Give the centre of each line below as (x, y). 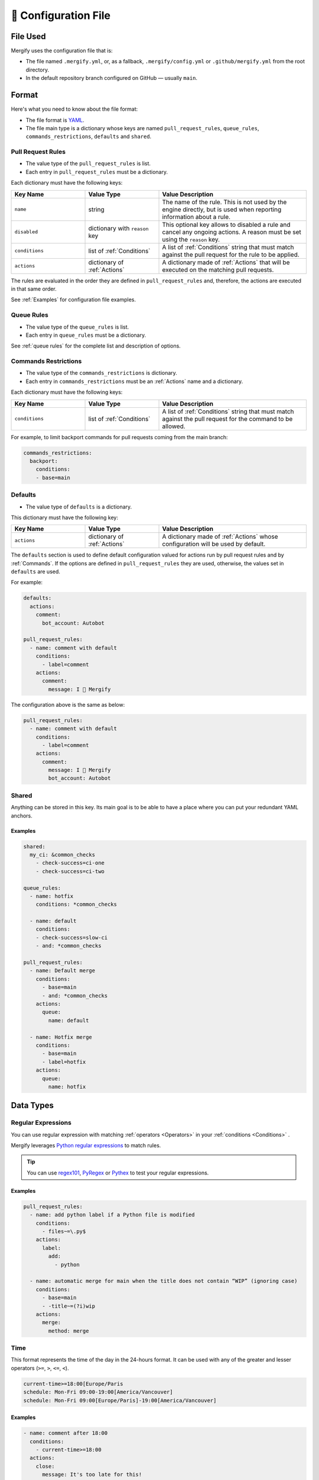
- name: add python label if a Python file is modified (112, 1215)
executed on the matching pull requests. (218, 269)
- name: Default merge (63, 971)
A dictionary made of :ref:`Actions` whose (220, 537)
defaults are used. (35, 572)
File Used (29, 36)
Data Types (32, 1106)
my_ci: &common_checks (63, 855)
